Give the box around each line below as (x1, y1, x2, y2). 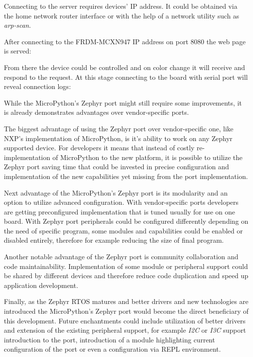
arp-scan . (4, 20, 31, 30)
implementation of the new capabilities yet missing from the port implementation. (4, 171, 248, 181)
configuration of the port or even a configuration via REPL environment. (4, 344, 221, 354)
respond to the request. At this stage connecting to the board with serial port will (4, 71, 248, 82)
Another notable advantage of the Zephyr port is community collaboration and (4, 251, 238, 262)
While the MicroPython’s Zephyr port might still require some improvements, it (4, 97, 242, 107)
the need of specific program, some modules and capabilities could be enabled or (4, 225, 243, 235)
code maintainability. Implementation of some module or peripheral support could (4, 261, 248, 271)
